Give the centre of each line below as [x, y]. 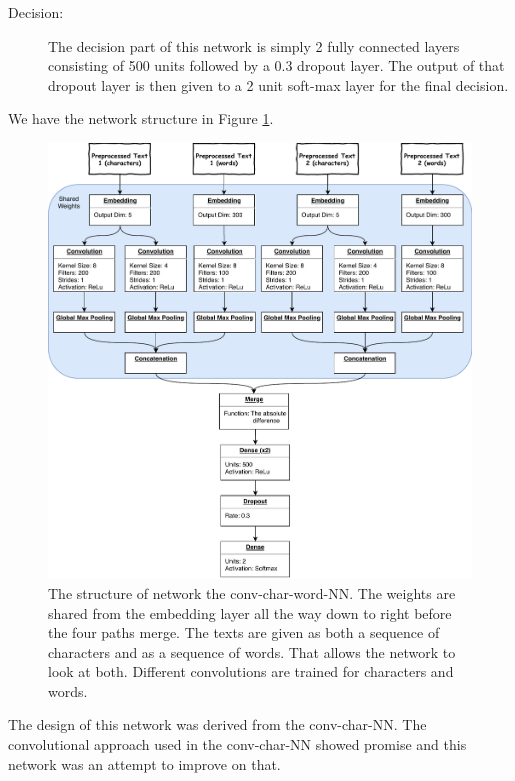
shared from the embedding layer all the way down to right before [250, 612]
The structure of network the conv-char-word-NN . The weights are [252, 592]
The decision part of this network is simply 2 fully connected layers [254, 45]
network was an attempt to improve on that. [144, 763]
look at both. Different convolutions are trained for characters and [251, 671]
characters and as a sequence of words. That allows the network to [252, 651]
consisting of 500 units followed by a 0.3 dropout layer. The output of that [276, 65]
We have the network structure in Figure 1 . [141, 118]
